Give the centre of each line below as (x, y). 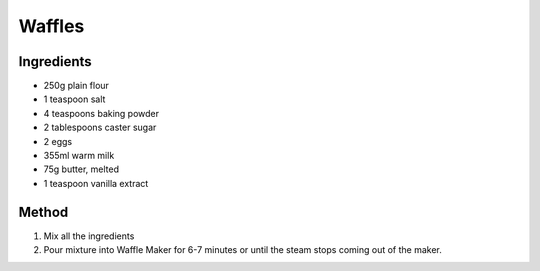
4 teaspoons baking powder (101, 113)
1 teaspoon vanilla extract (96, 183)
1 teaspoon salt (74, 99)
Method (43, 211)
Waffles (51, 26)
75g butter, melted (81, 169)
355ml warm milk (79, 156)
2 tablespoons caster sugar (100, 127)
